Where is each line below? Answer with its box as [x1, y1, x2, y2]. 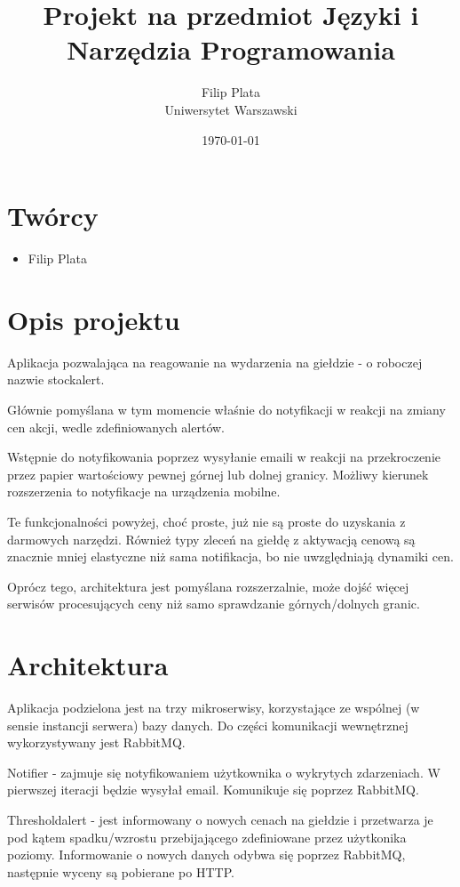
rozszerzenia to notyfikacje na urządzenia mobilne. [7, 482, 281, 501]
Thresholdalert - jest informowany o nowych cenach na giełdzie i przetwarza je [7, 810, 433, 828]
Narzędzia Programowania [67, 31, 395, 68]
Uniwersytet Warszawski [164, 100, 297, 118]
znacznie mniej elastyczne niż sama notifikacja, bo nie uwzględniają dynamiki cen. [7, 547, 454, 566]
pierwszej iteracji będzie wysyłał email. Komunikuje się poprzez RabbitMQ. [7, 780, 419, 799]
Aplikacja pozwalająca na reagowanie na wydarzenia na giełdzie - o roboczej [7, 352, 423, 371]
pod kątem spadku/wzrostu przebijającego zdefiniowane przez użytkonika [7, 827, 407, 846]
